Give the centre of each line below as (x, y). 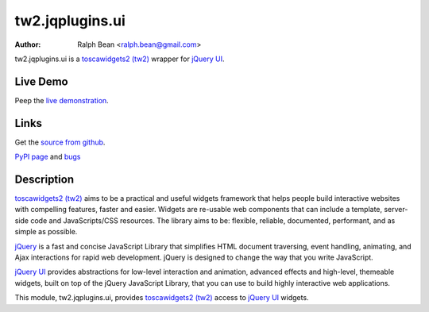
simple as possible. (46, 232)
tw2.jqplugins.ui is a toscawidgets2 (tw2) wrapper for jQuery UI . (120, 59)
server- (396, 210)
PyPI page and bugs (48, 157)
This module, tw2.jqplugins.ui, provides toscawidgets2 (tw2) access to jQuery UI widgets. (162, 298)
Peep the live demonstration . (62, 100)
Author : (28, 44)
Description (44, 179)
